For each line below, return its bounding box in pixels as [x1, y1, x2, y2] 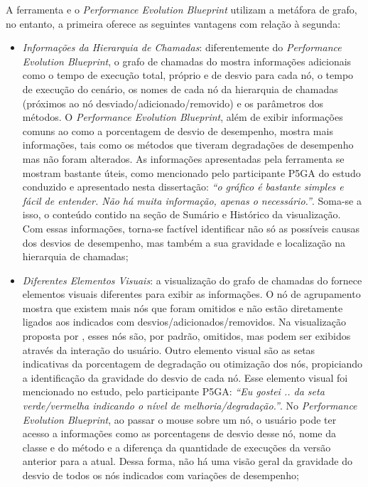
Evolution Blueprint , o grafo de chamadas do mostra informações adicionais [22, 53, 352, 68]
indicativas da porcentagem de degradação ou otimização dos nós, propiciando [22, 356, 363, 371]
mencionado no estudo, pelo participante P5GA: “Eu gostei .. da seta [22, 384, 325, 399]
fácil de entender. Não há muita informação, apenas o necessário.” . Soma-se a [22, 193, 362, 208]
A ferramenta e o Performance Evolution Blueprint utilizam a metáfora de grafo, [6, 2, 357, 16]
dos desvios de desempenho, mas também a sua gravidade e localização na [22, 235, 346, 250]
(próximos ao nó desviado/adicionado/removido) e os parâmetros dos [22, 95, 324, 110]
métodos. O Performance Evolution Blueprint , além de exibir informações [22, 109, 343, 124]
